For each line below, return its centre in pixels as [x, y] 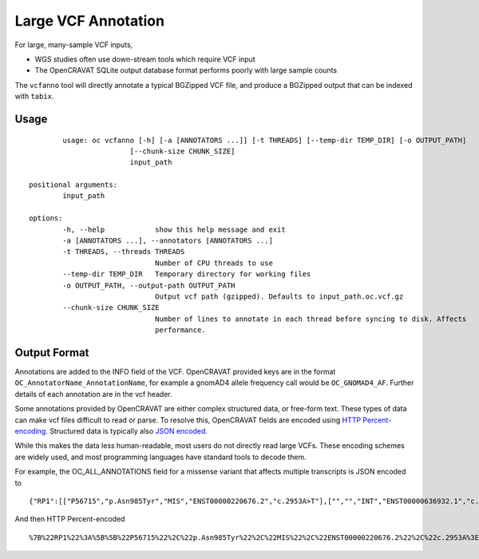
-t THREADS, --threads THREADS [124, 252]
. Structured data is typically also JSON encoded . [126, 431]
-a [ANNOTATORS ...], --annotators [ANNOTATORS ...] [168, 241]
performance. [180, 330]
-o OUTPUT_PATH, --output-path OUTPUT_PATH [149, 285]
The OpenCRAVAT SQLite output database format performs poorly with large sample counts [186, 70]
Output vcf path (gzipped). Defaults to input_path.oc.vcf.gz [279, 296]
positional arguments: [73, 185]
